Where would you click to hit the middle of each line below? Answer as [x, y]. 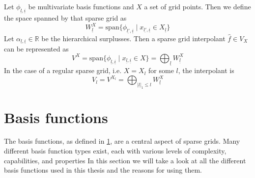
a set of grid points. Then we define [198, 6]
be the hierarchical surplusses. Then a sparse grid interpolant [133, 38]
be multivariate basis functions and [81, 6]
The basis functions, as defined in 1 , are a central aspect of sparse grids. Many [122, 141]
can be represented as [36, 48]
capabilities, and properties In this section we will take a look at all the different [125, 160]
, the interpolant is [206, 70]
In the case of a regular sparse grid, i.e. [63, 70]
